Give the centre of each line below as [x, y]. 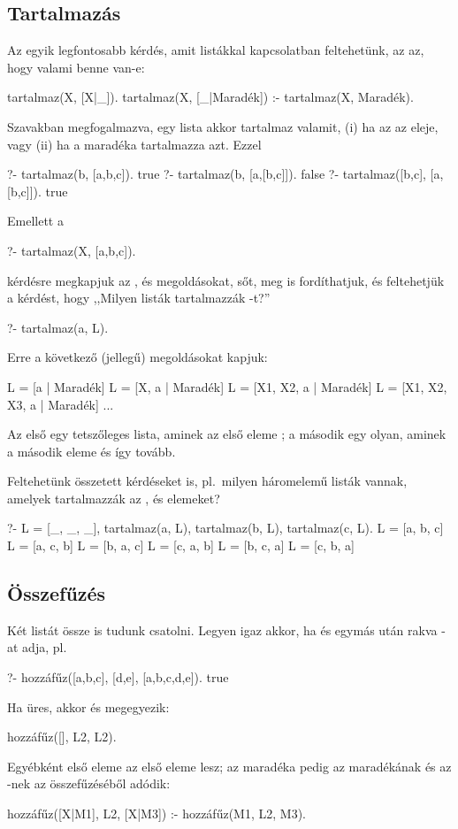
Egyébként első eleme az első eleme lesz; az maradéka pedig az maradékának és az [229, 766]
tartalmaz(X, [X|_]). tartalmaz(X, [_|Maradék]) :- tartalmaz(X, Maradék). [210, 97]
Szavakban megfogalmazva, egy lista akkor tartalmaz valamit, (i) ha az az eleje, [223, 126]
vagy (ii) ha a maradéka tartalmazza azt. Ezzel [134, 144]
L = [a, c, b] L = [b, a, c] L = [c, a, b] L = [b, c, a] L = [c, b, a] [181, 545]
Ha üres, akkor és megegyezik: [88, 706]
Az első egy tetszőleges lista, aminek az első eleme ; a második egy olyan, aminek [227, 434]
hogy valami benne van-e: [76, 67]
